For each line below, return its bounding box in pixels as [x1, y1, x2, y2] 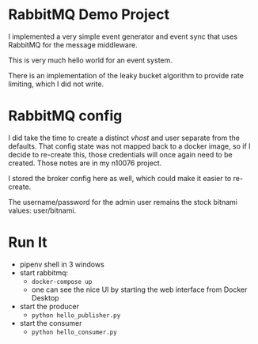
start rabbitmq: [19, 267, 69, 278]
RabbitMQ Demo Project [8, 6, 170, 24]
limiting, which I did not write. [8, 79, 104, 89]
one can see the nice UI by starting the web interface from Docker [31, 285, 248, 294]
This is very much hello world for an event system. [8, 55, 173, 65]
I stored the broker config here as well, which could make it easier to [8, 173, 232, 183]
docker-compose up [31, 278, 93, 285]
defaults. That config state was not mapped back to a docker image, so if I [8, 141, 251, 151]
